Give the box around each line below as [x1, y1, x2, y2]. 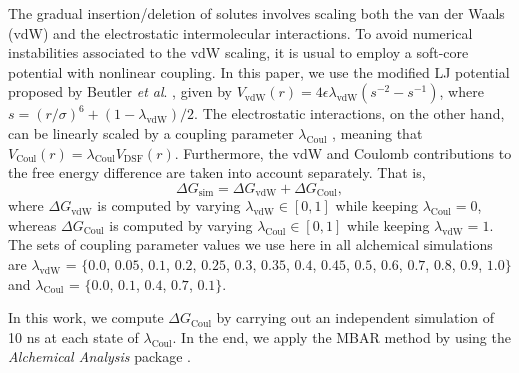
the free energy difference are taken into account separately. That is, [8, 162, 426, 183]
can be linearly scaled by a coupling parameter [8, 122, 294, 143]
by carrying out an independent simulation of [216, 307, 495, 328]
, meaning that [332, 122, 423, 143]
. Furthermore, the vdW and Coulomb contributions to [174, 142, 512, 163]
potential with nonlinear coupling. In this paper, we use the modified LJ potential [8, 61, 510, 82]
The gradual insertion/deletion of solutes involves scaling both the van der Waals [8, 3, 505, 23]
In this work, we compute [8, 307, 164, 328]
